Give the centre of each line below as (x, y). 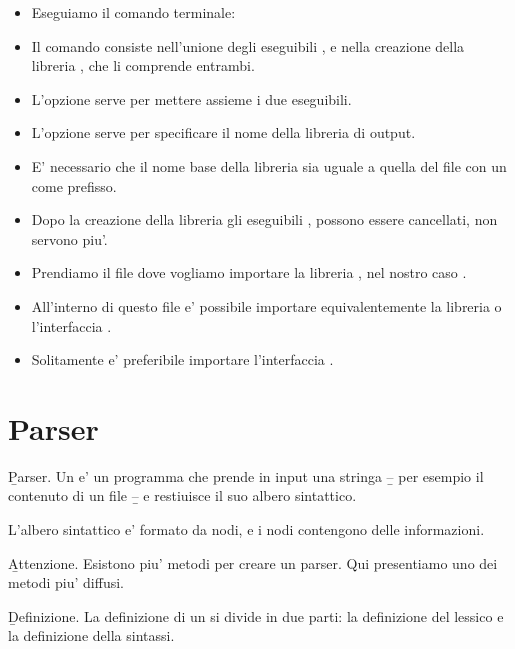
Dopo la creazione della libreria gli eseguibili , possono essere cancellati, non (264, 219)
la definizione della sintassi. (91, 635)
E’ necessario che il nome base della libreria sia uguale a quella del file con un (269, 165)
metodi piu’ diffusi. (66, 582)
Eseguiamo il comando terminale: (133, 12)
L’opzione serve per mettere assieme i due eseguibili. (191, 98)
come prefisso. (74, 185)
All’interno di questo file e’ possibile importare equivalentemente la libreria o (266, 305)
